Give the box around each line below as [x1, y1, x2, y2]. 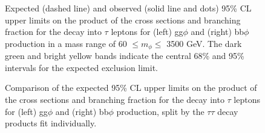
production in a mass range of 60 [5, 37, 127, 49]
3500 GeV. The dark [166, 37, 242, 49]
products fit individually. [5, 117, 97, 129]
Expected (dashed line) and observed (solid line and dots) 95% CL [5, 2, 252, 14]
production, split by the [116, 105, 204, 117]
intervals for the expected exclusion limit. [5, 61, 159, 73]
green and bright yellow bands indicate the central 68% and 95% [5, 49, 244, 62]
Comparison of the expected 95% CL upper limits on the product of [5, 81, 257, 94]
